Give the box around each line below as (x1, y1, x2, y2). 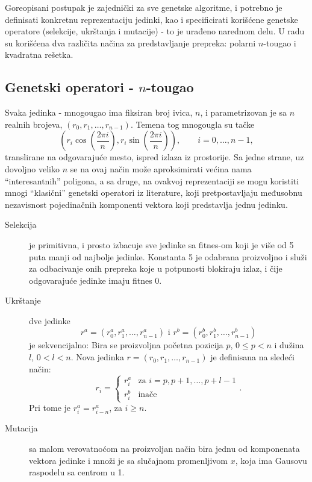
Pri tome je (29, 401, 71, 414)
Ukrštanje (5, 294, 41, 307)
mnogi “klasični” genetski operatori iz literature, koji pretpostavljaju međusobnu (5, 186, 302, 199)
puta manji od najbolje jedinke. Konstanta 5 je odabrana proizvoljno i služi (29, 250, 307, 263)
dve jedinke (29, 314, 70, 327)
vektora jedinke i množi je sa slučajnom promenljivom (29, 454, 228, 466)
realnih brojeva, (5, 117, 63, 130)
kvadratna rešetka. (5, 48, 73, 61)
